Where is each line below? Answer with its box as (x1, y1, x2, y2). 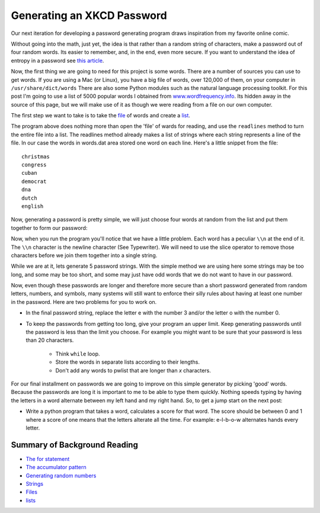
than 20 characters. (25, 336, 74, 344)
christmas (21, 153, 50, 160)
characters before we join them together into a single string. (11, 252, 158, 259)
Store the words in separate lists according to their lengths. (55, 358, 200, 365)
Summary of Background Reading (11, 440, 139, 450)
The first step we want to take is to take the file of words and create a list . (11, 112, 191, 119)
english (21, 203, 44, 210)
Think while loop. (55, 350, 100, 357)
